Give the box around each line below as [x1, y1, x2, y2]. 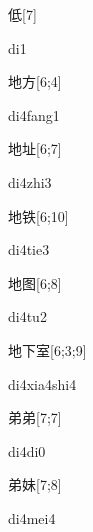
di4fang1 [8, 104, 60, 125]
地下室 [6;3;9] [8, 339, 87, 360]
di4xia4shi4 [8, 373, 77, 394]
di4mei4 [8, 507, 56, 528]
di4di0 [8, 440, 46, 461]
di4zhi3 [8, 171, 52, 192]
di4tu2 [8, 306, 47, 327]
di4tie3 [8, 239, 50, 260]
